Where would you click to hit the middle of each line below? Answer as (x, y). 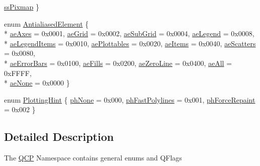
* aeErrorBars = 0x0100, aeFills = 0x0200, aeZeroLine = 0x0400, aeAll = (118, 63)
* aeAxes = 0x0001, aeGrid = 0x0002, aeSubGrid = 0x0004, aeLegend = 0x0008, (129, 33)
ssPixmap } (22, 7)
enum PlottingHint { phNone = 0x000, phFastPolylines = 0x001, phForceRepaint (130, 99)
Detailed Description (59, 137)
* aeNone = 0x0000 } (37, 83)
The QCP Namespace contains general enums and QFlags (93, 158)
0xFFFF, (18, 73)
